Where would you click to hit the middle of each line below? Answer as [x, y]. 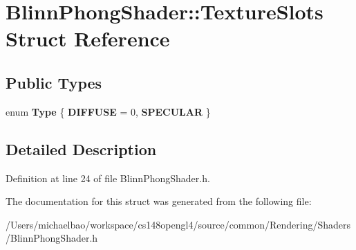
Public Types [54, 82]
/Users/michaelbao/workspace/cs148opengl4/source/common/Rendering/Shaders [178, 224]
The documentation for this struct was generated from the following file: [159, 201]
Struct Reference [88, 38]
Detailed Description [81, 149]
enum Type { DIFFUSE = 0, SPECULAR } [108, 111]
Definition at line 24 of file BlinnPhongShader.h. [108, 178]
